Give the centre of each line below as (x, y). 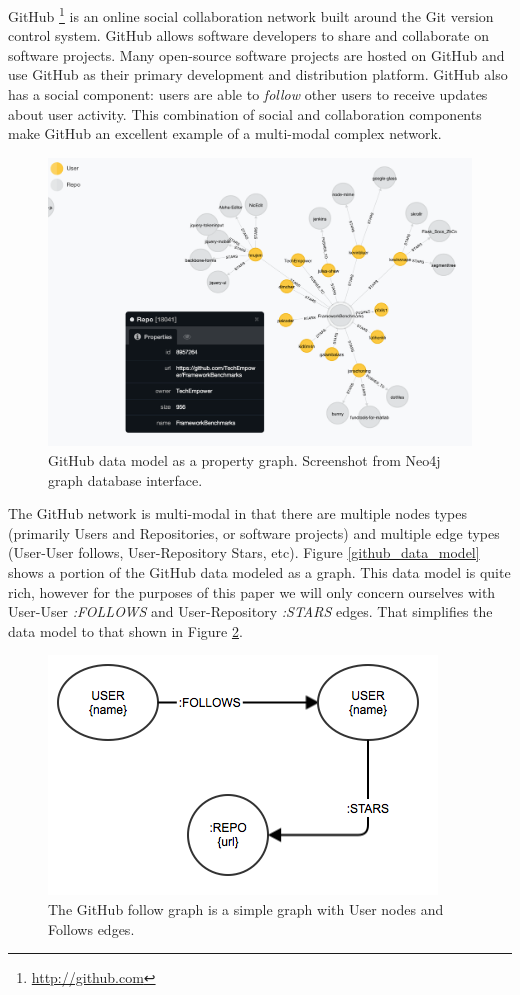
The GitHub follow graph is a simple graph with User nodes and (246, 908)
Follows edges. (91, 928)
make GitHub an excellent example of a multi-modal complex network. (225, 133)
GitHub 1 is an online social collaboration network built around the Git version (251, 14)
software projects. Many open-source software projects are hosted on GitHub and (256, 54)
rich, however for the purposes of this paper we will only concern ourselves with (252, 591)
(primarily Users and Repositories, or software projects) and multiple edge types (254, 532)
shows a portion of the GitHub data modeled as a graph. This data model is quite (259, 571)
